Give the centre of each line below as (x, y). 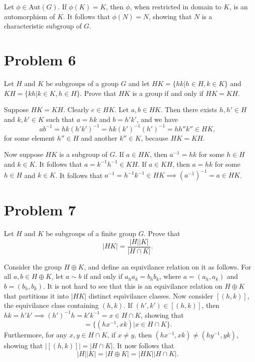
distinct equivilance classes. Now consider (151, 295)
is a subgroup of (83, 154)
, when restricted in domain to (176, 6)
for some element (29, 137)
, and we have (157, 119)
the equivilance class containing (51, 305)
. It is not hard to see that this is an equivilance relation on (133, 286)
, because (155, 137)
